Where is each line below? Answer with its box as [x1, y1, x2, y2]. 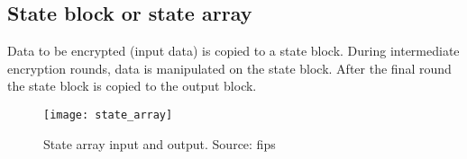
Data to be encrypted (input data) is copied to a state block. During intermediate [7, 41, 460, 60]
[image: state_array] [43, 108, 173, 121]
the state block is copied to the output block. [7, 76, 257, 95]
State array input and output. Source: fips [43, 134, 276, 153]
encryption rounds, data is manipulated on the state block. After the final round [7, 58, 452, 77]
